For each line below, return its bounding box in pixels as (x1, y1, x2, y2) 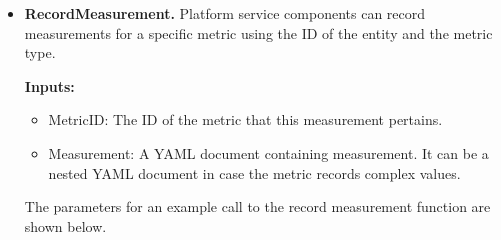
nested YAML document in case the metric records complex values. (48, 162, 461, 183)
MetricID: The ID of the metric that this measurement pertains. (48, 109, 443, 130)
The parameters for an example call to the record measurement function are (24, 196, 491, 217)
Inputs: (24, 75, 75, 96)
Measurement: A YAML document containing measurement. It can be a (48, 142, 489, 163)
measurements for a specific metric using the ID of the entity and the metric (24, 22, 493, 43)
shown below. (24, 215, 107, 236)
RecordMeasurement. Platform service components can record (24, 3, 426, 23)
